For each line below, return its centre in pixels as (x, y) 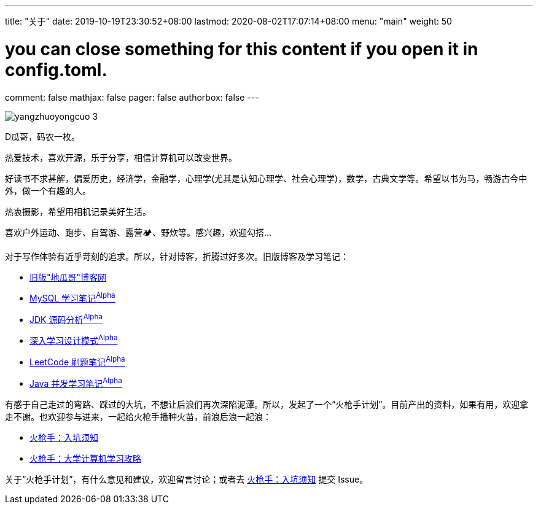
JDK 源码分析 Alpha (66, 319)
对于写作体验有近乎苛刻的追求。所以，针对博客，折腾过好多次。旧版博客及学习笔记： (177, 256)
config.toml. (56, 70)
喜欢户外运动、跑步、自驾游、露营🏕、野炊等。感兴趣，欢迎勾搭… (138, 232)
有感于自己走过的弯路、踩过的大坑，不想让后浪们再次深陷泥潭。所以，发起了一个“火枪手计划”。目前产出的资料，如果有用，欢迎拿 (267, 404)
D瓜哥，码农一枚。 (43, 136)
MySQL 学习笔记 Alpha (72, 297)
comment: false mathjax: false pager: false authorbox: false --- (132, 97)
